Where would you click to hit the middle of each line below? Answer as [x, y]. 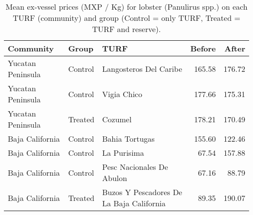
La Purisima [123, 153]
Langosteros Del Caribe [142, 68]
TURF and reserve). [126, 29]
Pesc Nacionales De [135, 167]
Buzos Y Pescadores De [142, 192]
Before [203, 48]
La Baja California [134, 203]
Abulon [115, 178]
